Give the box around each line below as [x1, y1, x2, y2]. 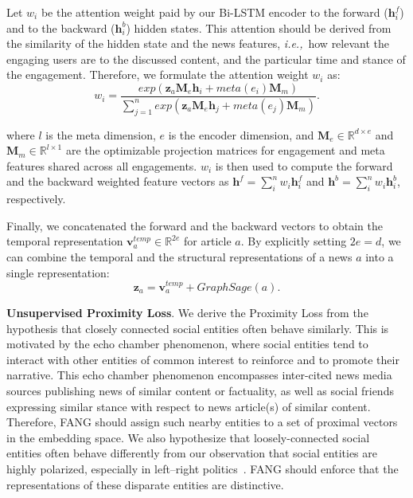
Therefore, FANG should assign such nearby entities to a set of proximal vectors [6, 414, 398, 430]
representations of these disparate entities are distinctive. [6, 476, 284, 492]
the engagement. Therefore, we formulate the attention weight [6, 66, 309, 83]
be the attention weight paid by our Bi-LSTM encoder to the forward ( [41, 4, 388, 20]
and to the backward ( [6, 19, 115, 36]
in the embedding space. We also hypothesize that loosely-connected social [6, 429, 370, 445]
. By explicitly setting [240, 233, 347, 249]
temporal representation [6, 233, 123, 249]
